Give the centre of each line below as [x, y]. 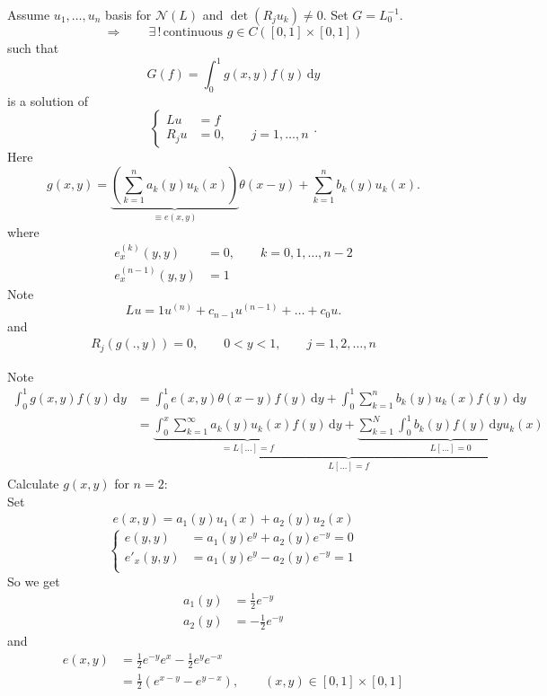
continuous [193, 32]
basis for [128, 14]
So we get [34, 581]
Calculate [33, 483]
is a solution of [48, 100]
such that [33, 48]
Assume [29, 14]
